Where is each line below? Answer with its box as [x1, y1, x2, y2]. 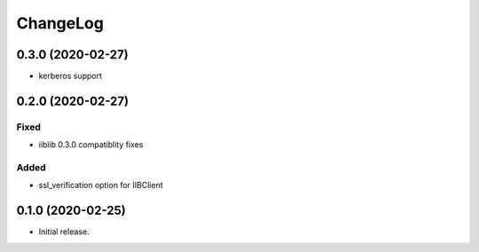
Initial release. [38, 226, 90, 237]
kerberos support [38, 71, 102, 82]
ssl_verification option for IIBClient [38, 180, 163, 191]
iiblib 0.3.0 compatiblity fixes [38, 139, 144, 150]
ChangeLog [16, 13, 104, 33]
